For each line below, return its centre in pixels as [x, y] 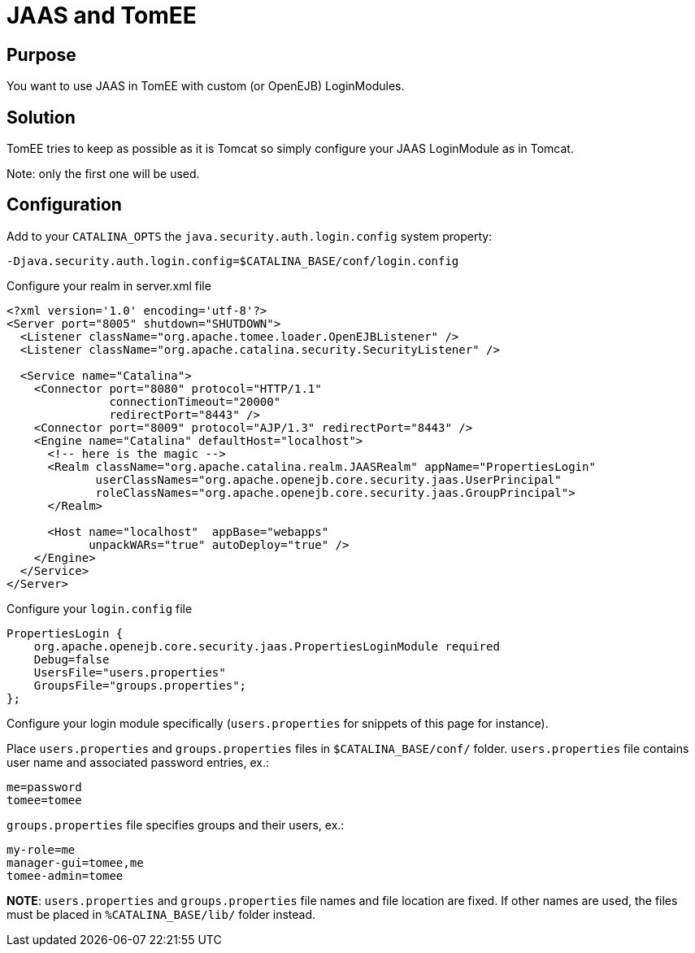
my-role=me [41, 849]
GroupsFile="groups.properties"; [140, 685]
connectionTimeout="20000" [195, 401]
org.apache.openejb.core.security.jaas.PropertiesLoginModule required [267, 646]
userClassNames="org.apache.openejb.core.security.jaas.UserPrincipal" [328, 479]
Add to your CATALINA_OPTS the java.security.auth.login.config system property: [250, 236]
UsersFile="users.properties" [130, 672]
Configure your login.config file [100, 608]
